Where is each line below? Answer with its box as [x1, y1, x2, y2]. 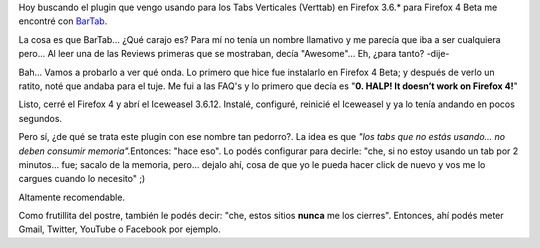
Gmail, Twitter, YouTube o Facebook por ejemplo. [18, 223, 222, 235]
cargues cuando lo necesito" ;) [18, 173, 146, 185]
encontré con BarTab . [18, 15, 108, 27]
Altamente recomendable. [18, 191, 125, 203]
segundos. [18, 112, 63, 124]
